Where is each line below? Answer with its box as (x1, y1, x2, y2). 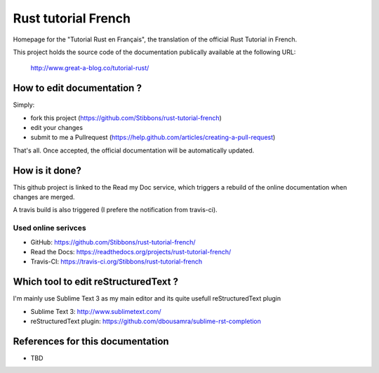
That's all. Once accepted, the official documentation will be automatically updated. (13, 146, 255, 155)
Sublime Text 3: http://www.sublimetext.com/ (30, 307, 161, 315)
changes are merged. (13, 193, 75, 202)
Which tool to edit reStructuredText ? (13, 276, 179, 288)
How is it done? (13, 164, 82, 176)
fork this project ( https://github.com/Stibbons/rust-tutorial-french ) (30, 113, 222, 122)
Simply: (13, 100, 35, 109)
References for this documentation (13, 335, 169, 347)
